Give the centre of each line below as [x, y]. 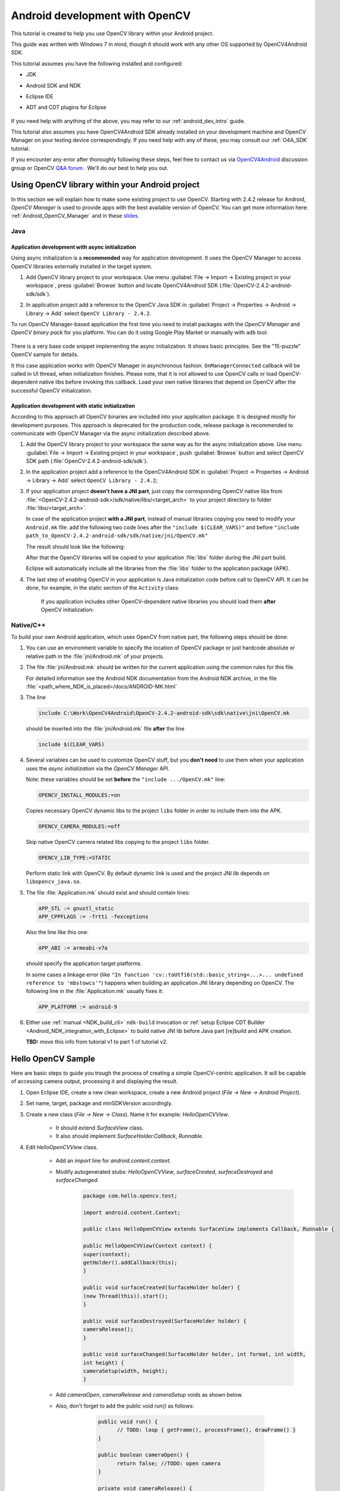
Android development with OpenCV [101, 16]
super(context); [107, 1254]
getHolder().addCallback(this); [130, 1262]
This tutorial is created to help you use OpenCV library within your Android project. [112, 33]
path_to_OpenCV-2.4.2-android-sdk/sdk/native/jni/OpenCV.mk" [117, 536]
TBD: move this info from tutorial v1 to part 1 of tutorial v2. [97, 1042]
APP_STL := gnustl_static [76, 908]
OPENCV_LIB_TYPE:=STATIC [75, 858]
